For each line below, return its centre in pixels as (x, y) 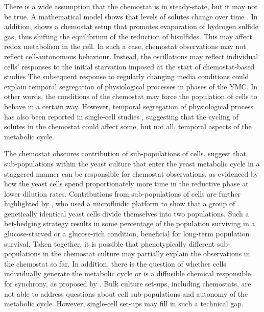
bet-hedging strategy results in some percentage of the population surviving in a (130, 223)
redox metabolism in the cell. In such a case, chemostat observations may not (125, 46)
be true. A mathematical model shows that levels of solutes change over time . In (131, 16)
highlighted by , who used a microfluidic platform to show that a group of (120, 203)
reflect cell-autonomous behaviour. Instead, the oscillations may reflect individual (131, 56)
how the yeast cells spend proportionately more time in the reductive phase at (126, 184)
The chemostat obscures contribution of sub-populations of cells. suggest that (125, 153)
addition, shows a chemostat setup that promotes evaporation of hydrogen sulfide (131, 26)
